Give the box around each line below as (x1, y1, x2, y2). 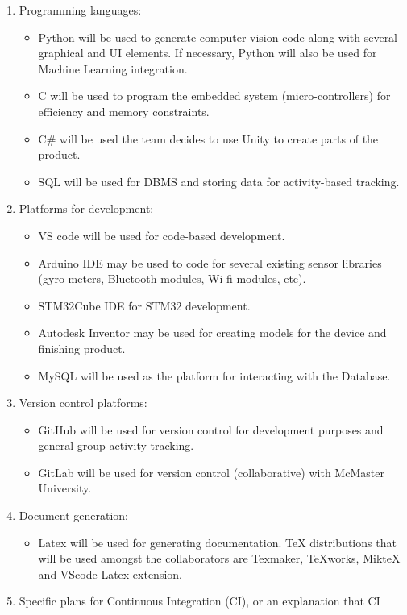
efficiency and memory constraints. (38, 102, 210, 119)
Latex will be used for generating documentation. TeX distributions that (38, 534, 397, 551)
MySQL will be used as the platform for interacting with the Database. (38, 367, 391, 384)
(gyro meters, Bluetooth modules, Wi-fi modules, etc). (38, 270, 306, 287)
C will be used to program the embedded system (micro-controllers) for (38, 87, 391, 104)
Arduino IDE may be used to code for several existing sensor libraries (38, 254, 382, 271)
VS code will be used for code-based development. (38, 226, 285, 243)
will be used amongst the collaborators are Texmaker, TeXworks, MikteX (38, 550, 401, 567)
